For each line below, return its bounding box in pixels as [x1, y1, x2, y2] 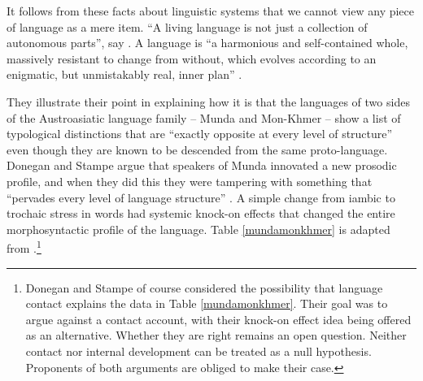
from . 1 [7, 237, 41, 256]
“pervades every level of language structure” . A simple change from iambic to [7, 188, 395, 206]
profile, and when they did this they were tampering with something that [7, 172, 373, 189]
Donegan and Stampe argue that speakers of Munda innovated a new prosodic [7, 157, 397, 174]
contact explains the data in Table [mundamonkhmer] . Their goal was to [25, 295, 388, 312]
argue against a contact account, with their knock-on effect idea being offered [25, 310, 412, 327]
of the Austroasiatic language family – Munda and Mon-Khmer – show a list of [7, 109, 401, 126]
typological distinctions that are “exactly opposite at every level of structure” [7, 125, 393, 142]
